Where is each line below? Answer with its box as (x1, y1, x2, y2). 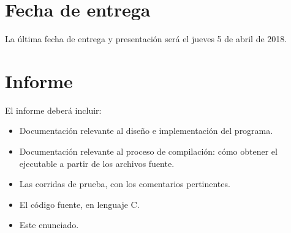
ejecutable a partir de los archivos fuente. (19, 157, 175, 169)
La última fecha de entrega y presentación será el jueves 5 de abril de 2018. (5, 32, 287, 45)
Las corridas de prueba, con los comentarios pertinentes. (19, 177, 230, 190)
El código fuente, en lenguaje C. (19, 198, 140, 210)
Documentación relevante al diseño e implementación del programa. (19, 124, 273, 137)
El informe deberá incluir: (5, 103, 102, 116)
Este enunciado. (19, 218, 79, 231)
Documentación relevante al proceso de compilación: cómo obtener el (19, 145, 278, 158)
